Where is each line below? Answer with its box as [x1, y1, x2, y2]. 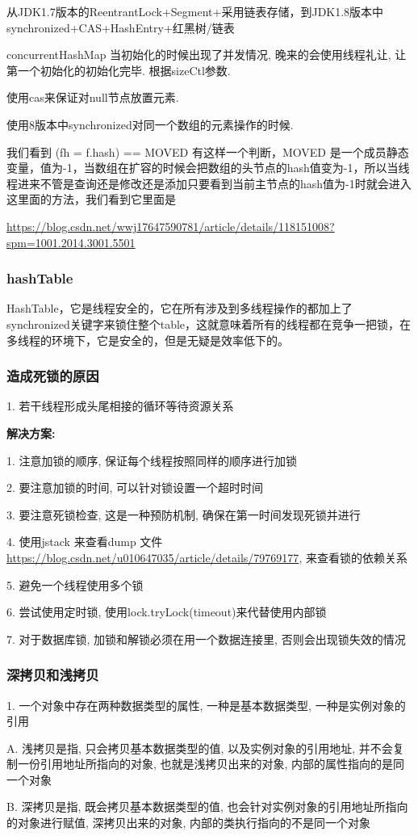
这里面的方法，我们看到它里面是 [6, 191, 176, 208]
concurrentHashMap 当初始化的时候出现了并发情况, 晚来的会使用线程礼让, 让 [6, 46, 407, 63]
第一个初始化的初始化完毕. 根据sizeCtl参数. [6, 61, 231, 78]
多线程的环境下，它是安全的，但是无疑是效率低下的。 [6, 331, 289, 348]
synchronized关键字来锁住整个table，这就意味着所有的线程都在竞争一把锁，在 [6, 315, 412, 332]
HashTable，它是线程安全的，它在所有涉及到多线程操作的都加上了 [6, 300, 353, 317]
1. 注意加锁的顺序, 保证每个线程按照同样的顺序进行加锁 [6, 452, 298, 468]
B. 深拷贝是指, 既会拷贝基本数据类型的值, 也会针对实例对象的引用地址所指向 [6, 798, 408, 815]
